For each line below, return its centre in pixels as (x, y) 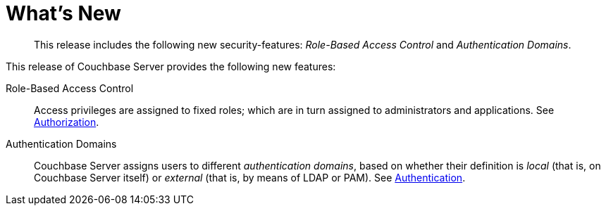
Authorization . (67, 122)
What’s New (63, 13)
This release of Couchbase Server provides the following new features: (171, 66)
